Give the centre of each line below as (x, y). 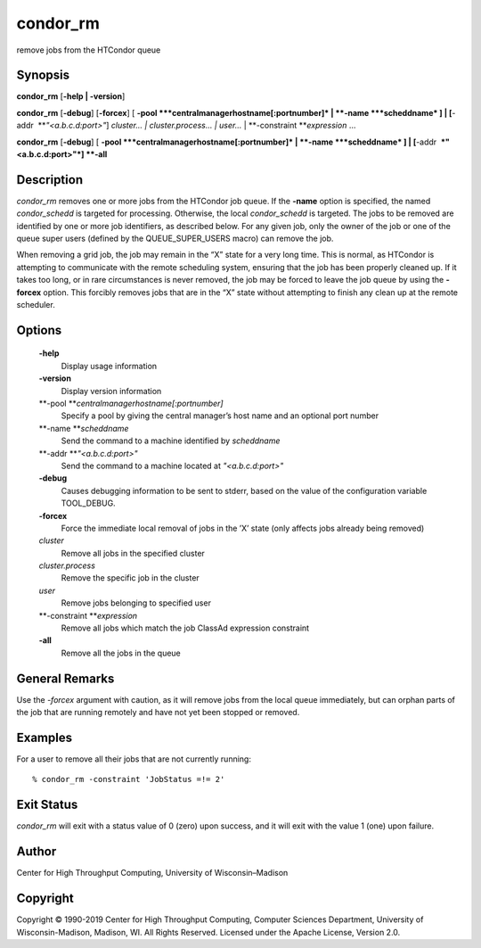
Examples (45, 737)
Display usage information (109, 366)
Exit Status (47, 805)
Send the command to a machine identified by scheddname (171, 441)
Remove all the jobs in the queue (121, 653)
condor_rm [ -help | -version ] (71, 96)
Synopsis (43, 75)
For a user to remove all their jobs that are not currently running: (134, 759)
